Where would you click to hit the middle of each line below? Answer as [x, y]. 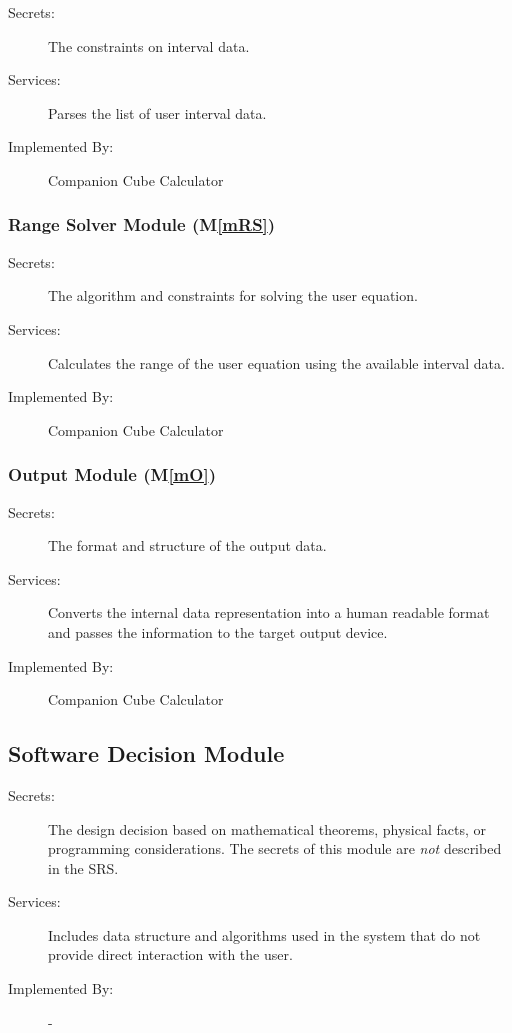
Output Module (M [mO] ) [112, 474]
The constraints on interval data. [149, 45]
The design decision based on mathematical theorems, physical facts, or [267, 828]
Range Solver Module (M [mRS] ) [142, 224]
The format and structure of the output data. [187, 545]
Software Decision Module [146, 753]
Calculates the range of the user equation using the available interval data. [276, 362]
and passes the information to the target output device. [218, 631]
